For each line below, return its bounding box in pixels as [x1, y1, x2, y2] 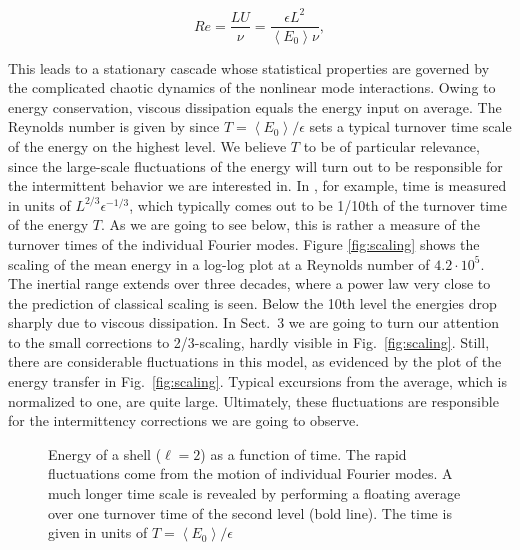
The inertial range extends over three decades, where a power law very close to [8, 273, 491, 294]
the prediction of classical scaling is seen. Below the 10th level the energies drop [8, 292, 497, 313]
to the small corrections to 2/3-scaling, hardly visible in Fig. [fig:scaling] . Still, [8, 331, 490, 352]
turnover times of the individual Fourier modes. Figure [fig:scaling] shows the [8, 233, 480, 254]
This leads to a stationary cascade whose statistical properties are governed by [8, 57, 490, 78]
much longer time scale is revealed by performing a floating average [48, 483, 461, 504]
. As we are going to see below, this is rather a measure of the [101, 214, 480, 235]
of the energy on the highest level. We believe [8, 135, 287, 156]
